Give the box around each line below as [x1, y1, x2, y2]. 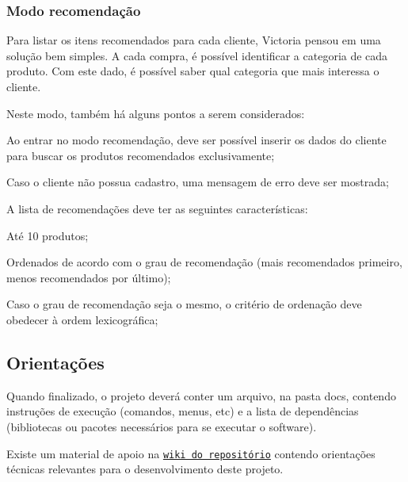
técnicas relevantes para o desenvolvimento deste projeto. [6, 461, 284, 477]
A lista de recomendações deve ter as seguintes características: [6, 200, 308, 216]
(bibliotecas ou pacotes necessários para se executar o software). [6, 418, 317, 434]
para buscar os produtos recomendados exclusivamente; [6, 147, 275, 163]
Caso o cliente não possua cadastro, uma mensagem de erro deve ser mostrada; [6, 174, 389, 190]
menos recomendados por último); [6, 269, 171, 285]
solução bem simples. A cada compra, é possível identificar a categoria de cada [6, 47, 388, 63]
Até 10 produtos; [6, 227, 89, 243]
